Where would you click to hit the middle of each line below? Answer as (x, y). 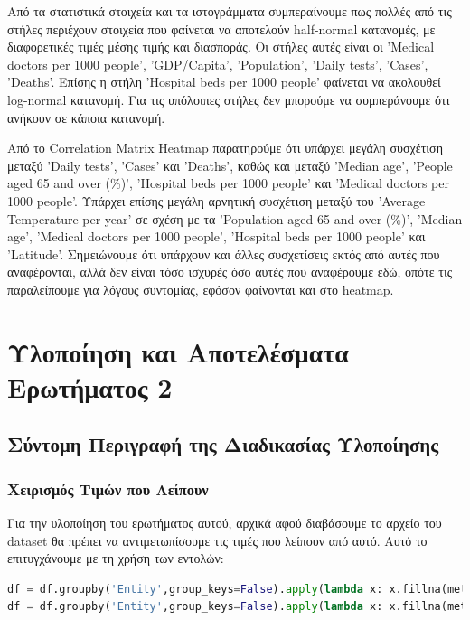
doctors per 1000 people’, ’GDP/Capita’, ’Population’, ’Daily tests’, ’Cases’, (218, 64)
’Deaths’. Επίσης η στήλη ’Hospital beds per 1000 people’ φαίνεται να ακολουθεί (224, 82)
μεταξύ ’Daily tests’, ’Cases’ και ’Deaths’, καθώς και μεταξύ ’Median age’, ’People (230, 165)
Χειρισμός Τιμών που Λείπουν (108, 488)
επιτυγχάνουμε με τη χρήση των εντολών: (116, 558)
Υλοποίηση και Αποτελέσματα (178, 351)
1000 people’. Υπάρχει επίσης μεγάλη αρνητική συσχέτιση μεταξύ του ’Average (216, 200)
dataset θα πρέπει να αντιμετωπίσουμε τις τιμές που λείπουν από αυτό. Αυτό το (217, 540)
